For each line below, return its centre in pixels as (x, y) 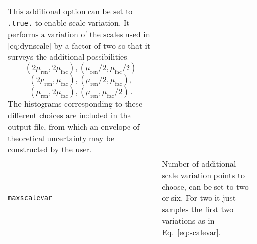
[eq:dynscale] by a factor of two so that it (79, 45)
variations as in (188, 220)
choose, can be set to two (205, 186)
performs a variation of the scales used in (79, 34)
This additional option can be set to (70, 11)
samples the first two (198, 209)
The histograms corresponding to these (75, 104)
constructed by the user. (50, 149)
